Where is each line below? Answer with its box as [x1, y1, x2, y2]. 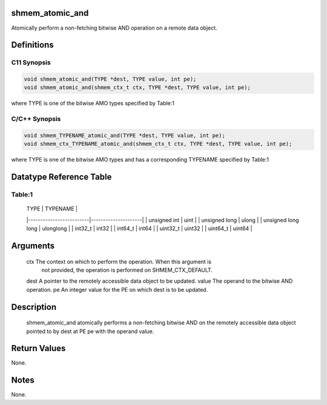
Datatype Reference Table [11, 172, 112, 182]
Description [11, 301, 57, 312]
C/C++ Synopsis [11, 115, 61, 123]
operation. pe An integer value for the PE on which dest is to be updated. [26, 286, 208, 293]
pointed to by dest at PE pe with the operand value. [26, 328, 154, 335]
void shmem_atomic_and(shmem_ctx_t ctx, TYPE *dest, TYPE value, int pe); [24, 84, 251, 91]
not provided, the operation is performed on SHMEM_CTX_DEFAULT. [41, 266, 213, 274]
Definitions [11, 40, 54, 50]
